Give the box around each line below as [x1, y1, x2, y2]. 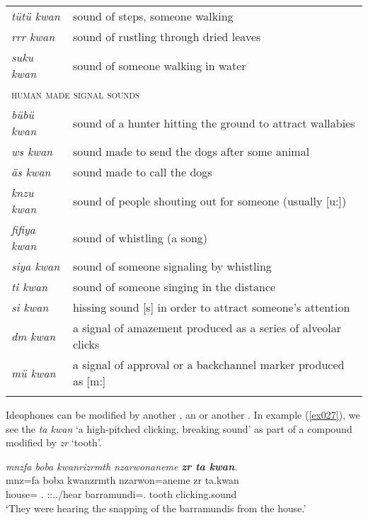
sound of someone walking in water [72, 57, 246, 74]
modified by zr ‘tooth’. [6, 435, 102, 450]
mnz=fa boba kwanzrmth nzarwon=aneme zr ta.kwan [6, 473, 239, 487]
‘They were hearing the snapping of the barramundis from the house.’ [6, 500, 306, 515]
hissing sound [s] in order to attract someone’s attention [72, 299, 350, 315]
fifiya [11, 221, 35, 237]
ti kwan [11, 278, 48, 295]
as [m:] [72, 373, 106, 389]
